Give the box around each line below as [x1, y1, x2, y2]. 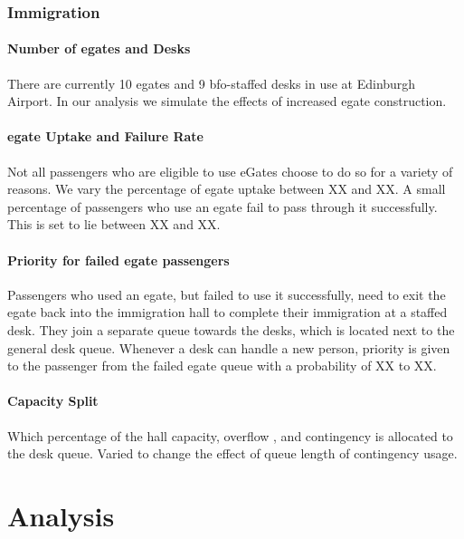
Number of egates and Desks [7, 39, 191, 58]
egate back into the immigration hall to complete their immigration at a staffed [7, 303, 448, 322]
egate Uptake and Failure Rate [7, 127, 204, 146]
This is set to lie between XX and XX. [7, 215, 221, 234]
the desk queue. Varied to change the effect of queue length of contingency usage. [7, 444, 458, 463]
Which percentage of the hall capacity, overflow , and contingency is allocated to [7, 426, 453, 445]
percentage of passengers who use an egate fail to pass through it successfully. [7, 197, 438, 216]
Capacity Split [7, 391, 99, 410]
